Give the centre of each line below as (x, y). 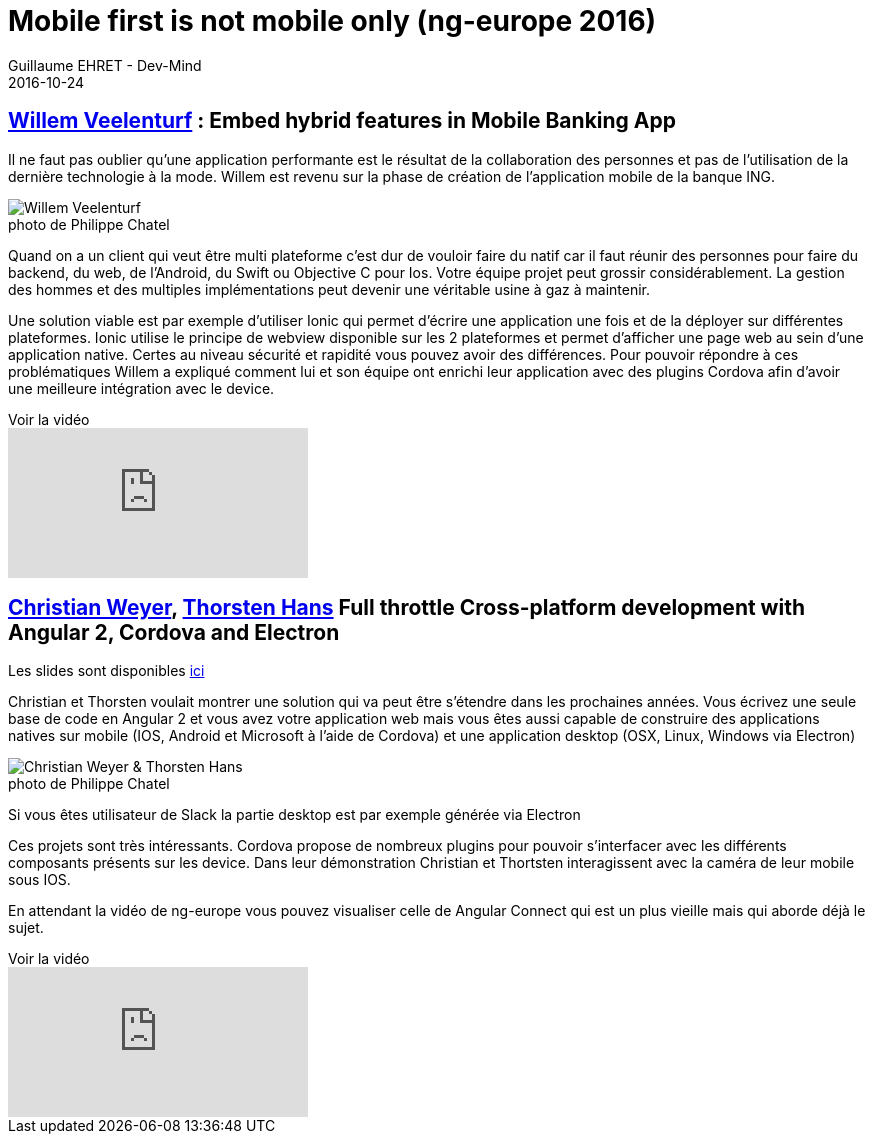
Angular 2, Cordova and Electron (174, 633)
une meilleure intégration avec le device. (141, 388)
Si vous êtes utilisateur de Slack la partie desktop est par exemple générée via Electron (294, 815)
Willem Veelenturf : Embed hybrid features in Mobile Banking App (342, 121)
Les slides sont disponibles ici (106, 671)
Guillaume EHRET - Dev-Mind (105, 65)
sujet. (26, 928)
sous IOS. (39, 880)
